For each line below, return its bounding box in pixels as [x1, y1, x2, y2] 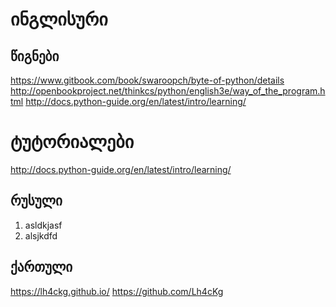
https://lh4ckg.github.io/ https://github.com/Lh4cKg [10, 285, 224, 297]
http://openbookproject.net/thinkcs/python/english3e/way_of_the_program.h [10, 85, 326, 97]
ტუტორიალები [10, 131, 135, 153]
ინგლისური [10, 8, 108, 31]
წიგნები [10, 48, 60, 65]
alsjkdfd [24, 229, 58, 242]
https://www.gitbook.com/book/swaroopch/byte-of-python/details [10, 74, 285, 86]
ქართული [10, 259, 73, 276]
